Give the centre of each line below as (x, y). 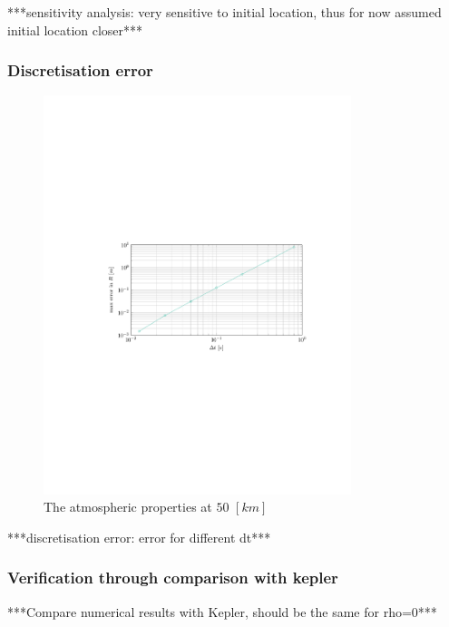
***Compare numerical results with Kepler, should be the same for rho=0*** (222, 611)
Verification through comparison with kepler (173, 578)
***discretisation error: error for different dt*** (139, 537)
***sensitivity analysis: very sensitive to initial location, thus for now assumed (224, 12)
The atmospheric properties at (128, 507)
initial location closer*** (75, 29)
